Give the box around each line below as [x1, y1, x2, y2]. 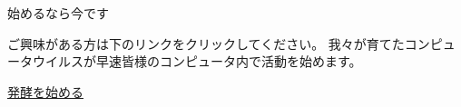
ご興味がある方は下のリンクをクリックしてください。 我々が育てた [7, 34, 405, 53]
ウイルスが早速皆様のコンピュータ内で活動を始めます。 [32, 52, 362, 71]
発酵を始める [7, 82, 83, 101]
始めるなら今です [7, 4, 109, 22]
